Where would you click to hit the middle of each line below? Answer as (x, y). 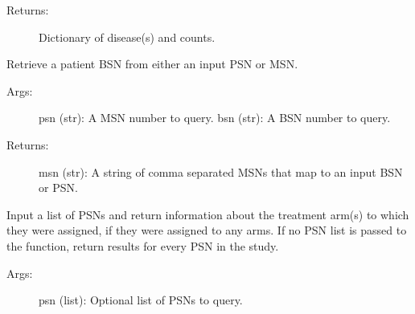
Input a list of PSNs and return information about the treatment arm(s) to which (208, 214)
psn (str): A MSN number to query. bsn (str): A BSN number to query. (215, 118)
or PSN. (58, 188)
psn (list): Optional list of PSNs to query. (141, 300)
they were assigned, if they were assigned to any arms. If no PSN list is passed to (207, 230)
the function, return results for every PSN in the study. (143, 245)
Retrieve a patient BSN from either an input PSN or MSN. (152, 64)
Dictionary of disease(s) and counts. (127, 37)
